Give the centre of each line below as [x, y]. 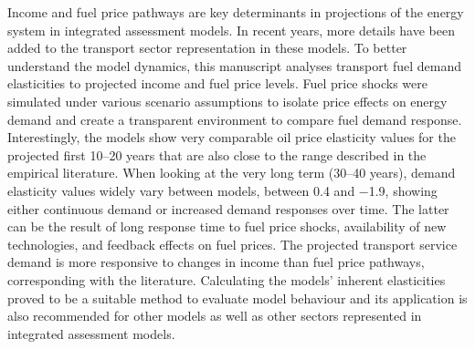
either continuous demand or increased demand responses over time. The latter [228, 208]
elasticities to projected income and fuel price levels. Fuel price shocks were [217, 83]
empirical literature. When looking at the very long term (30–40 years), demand [232, 173]
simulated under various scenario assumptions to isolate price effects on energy [227, 101]
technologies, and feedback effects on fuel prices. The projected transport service [232, 244]
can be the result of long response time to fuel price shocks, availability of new [227, 226]
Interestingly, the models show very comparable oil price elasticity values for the [232, 137]
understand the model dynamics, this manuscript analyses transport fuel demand [234, 65]
